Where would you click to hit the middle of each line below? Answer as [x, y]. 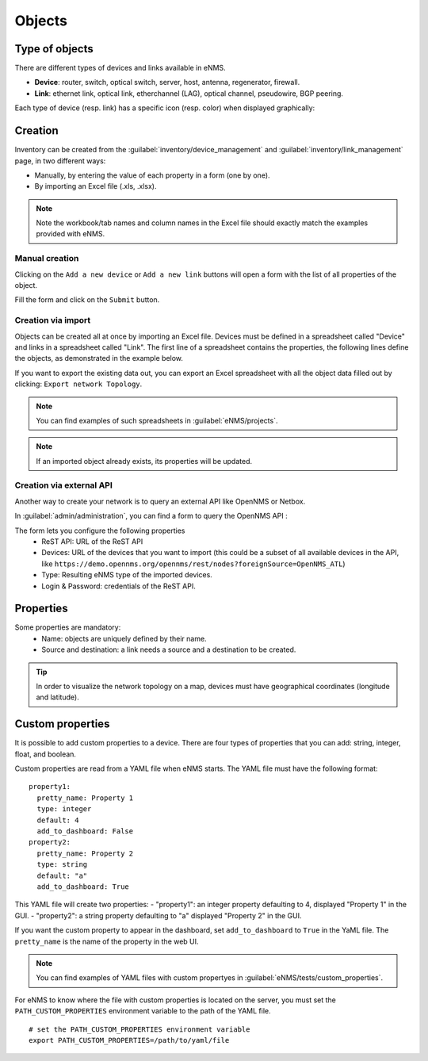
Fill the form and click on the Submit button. [87, 300]
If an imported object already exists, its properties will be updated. [144, 461]
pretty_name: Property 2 [85, 853]
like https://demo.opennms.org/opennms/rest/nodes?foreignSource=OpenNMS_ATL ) [193, 564]
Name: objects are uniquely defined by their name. [124, 638]
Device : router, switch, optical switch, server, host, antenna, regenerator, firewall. [167, 82]
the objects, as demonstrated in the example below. [99, 358]
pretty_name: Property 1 [85, 798]
